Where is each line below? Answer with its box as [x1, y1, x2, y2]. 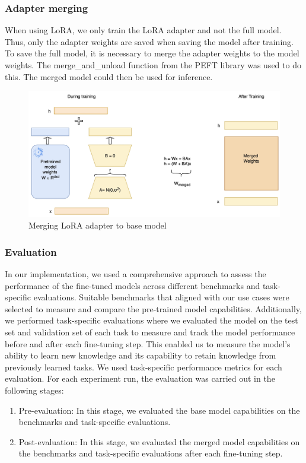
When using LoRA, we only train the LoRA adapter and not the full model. [5, 24, 282, 36]
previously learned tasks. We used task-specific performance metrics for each [5, 360, 282, 373]
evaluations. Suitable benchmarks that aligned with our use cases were [33, 291, 289, 303]
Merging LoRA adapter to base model [28, 219, 167, 231]
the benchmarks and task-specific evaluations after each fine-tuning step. [18, 447, 283, 459]
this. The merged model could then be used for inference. [5, 70, 213, 83]
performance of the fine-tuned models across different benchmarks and [5, 279, 260, 291]
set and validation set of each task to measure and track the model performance [5, 325, 295, 338]
